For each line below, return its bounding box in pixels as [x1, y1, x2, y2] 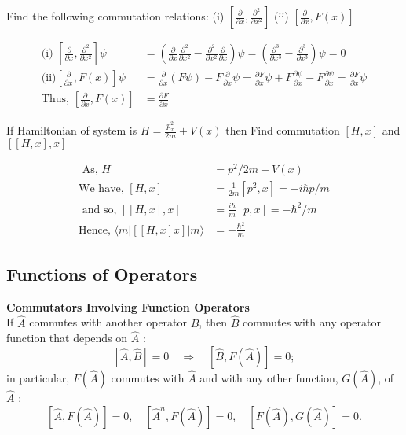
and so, [82, 204, 117, 216]
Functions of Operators [6, 261, 198, 286]
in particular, [6, 369, 70, 385]
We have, [79, 183, 124, 195]
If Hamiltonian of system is [6, 122, 137, 138]
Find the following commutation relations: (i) [6, 8, 225, 24]
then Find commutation [225, 122, 340, 138]
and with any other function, [199, 369, 338, 385]
